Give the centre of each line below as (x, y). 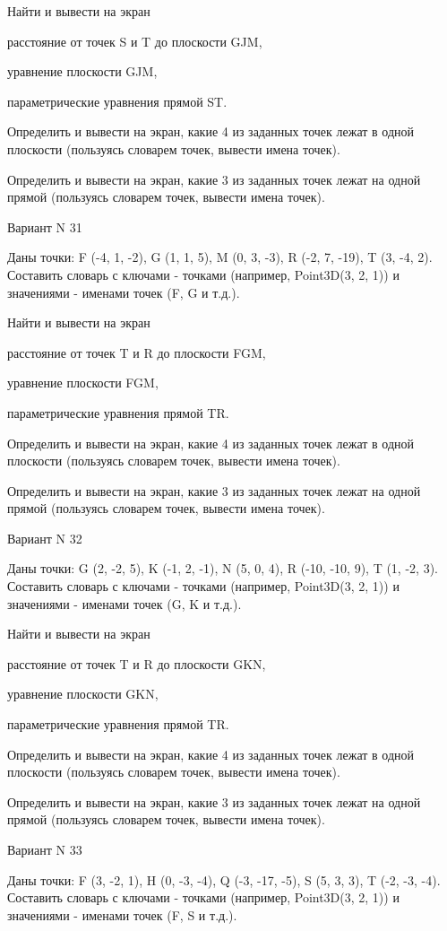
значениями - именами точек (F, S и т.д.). (122, 914)
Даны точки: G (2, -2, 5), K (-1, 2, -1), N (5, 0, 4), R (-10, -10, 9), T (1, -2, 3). (223, 568)
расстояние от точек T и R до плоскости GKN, (137, 663)
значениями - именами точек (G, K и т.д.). (125, 603)
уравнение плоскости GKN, (83, 694)
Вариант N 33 (45, 849)
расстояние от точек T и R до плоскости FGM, (137, 352)
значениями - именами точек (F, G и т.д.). (124, 292)
